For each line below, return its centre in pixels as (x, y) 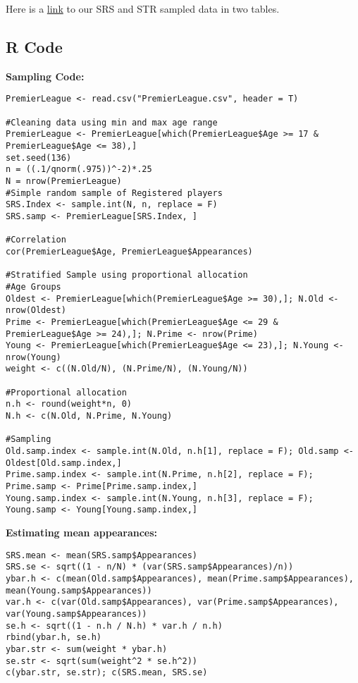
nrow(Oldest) (36, 310)
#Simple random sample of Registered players (114, 193)
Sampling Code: (45, 76)
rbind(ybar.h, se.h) (54, 638)
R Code (34, 46)
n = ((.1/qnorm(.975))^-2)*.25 (79, 170)
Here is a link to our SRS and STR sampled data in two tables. (143, 8)
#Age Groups (33, 287)
